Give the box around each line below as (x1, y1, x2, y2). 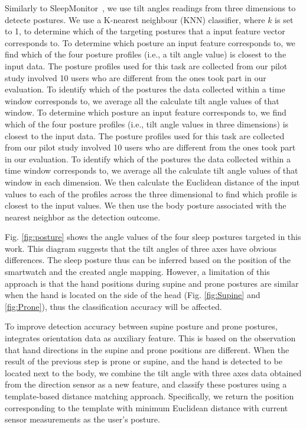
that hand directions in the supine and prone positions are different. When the (5, 343, 289, 356)
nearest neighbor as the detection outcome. (5, 210, 161, 223)
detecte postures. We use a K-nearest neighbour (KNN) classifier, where (5, 13, 265, 25)
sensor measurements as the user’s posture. (5, 413, 160, 425)
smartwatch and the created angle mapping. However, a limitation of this (5, 265, 270, 278)
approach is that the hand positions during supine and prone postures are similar (5, 277, 299, 289)
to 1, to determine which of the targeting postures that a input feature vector (5, 25, 285, 37)
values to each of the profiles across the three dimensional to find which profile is (5, 187, 297, 200)
